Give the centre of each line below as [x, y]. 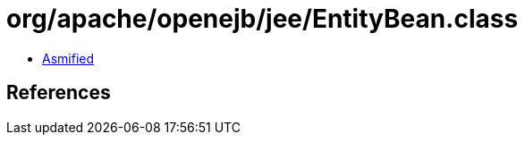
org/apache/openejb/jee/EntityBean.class [262, 19]
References [59, 93]
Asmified [68, 58]
